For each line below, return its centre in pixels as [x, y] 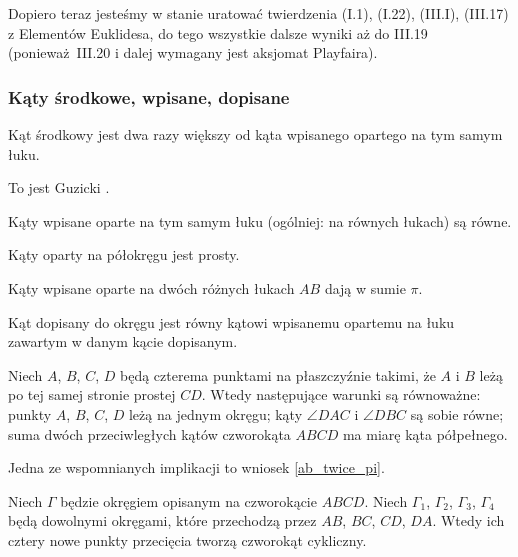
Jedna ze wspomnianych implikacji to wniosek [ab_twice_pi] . [196, 467]
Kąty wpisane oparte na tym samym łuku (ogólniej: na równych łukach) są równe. [260, 220]
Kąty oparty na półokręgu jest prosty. [124, 254]
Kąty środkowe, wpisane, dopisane [149, 96]
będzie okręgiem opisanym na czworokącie [188, 500]
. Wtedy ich [468, 520]
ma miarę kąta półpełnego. [425, 433]
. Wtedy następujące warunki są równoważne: [341, 394]
